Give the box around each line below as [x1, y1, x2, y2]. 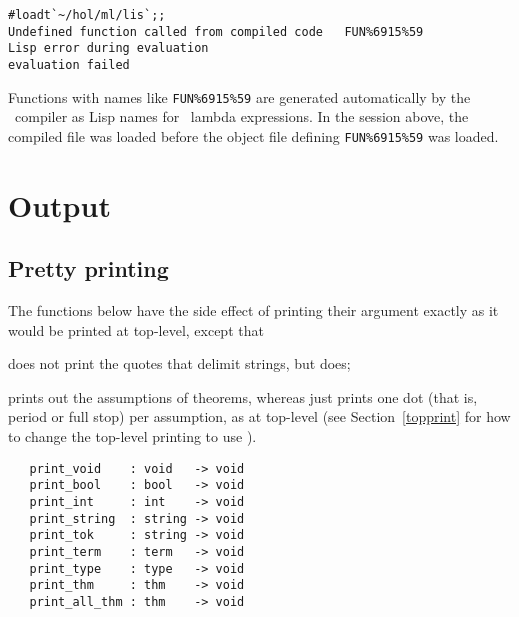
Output [8, 184, 111, 225]
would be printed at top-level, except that [8, 319, 264, 340]
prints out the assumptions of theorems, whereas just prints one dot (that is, [8, 386, 478, 407]
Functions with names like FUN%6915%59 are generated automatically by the [8, 86, 471, 107]
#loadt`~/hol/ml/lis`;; [8, 8, 166, 22]
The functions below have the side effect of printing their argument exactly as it [8, 300, 499, 321]
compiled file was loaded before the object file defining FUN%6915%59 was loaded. [8, 125, 499, 146]
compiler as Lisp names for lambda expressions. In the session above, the [14, 106, 469, 127]
